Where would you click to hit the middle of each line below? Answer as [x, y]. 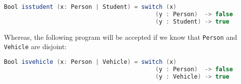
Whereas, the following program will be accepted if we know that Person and [121, 37]
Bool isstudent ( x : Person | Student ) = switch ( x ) [90, 7]
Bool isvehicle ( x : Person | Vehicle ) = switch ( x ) [90, 62]
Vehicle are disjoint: [35, 46]
